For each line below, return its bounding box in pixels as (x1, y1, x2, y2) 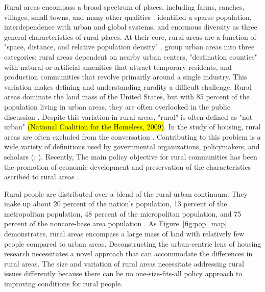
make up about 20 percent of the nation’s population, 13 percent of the (4, 198, 227, 209)
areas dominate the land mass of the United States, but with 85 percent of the (4, 91, 250, 102)
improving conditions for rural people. (4, 278, 123, 289)
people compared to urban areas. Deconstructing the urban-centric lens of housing (4, 238, 261, 249)
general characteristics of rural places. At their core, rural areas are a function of (4, 31, 256, 42)
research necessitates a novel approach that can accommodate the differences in (4, 248, 253, 259)
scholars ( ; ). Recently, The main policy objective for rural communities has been (4, 151, 257, 162)
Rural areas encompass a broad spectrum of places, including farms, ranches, (4, 2, 245, 12)
